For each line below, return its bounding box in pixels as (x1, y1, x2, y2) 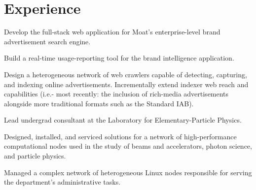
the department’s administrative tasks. (4, 177, 121, 187)
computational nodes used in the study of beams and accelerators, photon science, (4, 141, 252, 151)
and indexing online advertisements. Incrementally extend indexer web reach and (4, 79, 249, 89)
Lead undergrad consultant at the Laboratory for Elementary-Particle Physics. (4, 115, 242, 125)
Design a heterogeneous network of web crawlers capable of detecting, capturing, (4, 69, 247, 79)
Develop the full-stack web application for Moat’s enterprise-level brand (4, 27, 220, 37)
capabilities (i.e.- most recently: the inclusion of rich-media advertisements (4, 89, 229, 99)
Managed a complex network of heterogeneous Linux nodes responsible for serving (4, 167, 252, 177)
